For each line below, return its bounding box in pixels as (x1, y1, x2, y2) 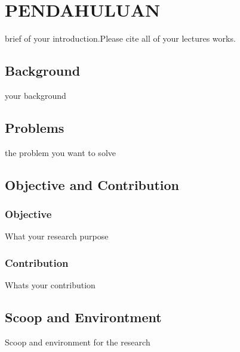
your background (5, 89, 66, 101)
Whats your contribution (5, 279, 96, 291)
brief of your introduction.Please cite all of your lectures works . (5, 32, 236, 45)
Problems (5, 118, 64, 136)
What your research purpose (5, 230, 109, 242)
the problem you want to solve (5, 146, 116, 158)
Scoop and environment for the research (5, 335, 150, 348)
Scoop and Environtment (5, 308, 162, 326)
